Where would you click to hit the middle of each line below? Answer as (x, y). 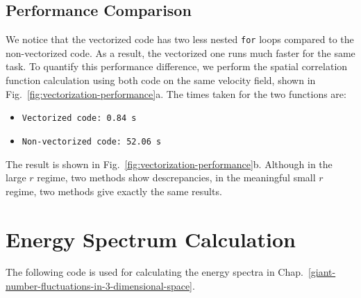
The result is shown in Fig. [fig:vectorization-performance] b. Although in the (169, 164)
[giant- (322, 272)
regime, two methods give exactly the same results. (114, 191)
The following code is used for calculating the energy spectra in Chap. (154, 272)
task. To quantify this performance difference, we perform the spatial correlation (177, 66)
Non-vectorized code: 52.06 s (92, 141)
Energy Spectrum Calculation (151, 239)
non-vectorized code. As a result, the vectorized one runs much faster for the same (180, 52)
